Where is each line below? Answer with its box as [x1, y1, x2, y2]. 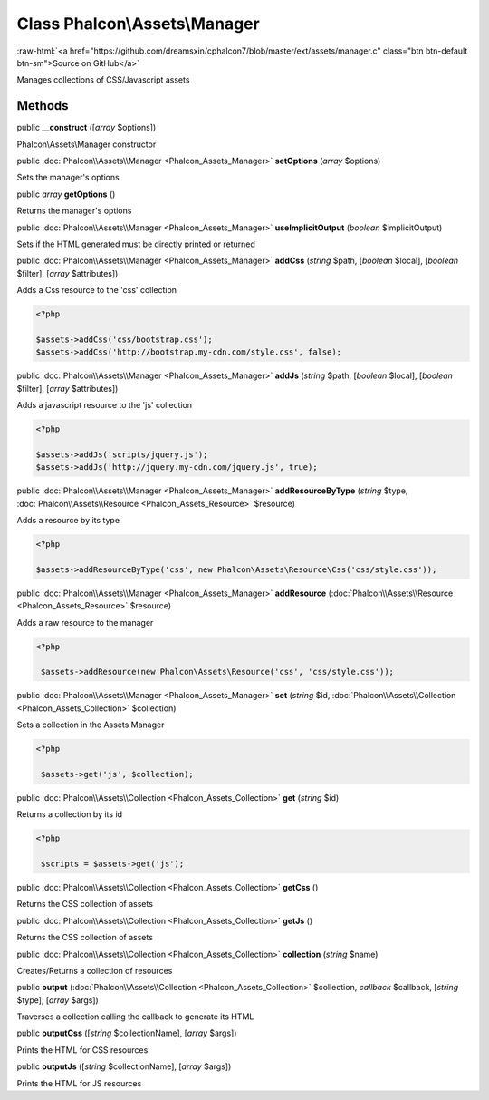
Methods [16, 98, 69, 113]
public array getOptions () [16, 189, 116, 200]
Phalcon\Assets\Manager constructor [16, 139, 157, 150]
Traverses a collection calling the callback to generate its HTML [16, 1011, 254, 1022]
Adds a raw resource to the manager [16, 617, 154, 628]
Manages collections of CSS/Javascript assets [16, 74, 190, 85]
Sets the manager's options [16, 172, 120, 183]
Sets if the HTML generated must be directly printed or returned [16, 238, 255, 249]
